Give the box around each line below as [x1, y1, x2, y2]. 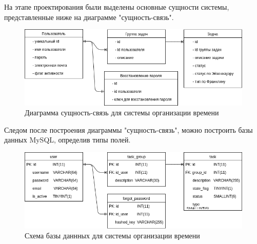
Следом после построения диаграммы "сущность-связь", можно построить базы [4, 124, 253, 135]
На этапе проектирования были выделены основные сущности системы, [4, 2, 229, 12]
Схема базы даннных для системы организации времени [25, 230, 200, 241]
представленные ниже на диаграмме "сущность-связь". [4, 11, 174, 22]
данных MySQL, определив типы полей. [4, 134, 131, 145]
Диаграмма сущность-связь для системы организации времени [25, 107, 219, 118]
